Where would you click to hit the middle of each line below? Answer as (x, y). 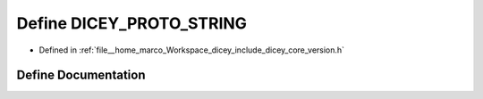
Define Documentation (81, 75)
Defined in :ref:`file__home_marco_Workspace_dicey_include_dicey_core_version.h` (191, 50)
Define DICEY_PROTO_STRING (132, 23)
